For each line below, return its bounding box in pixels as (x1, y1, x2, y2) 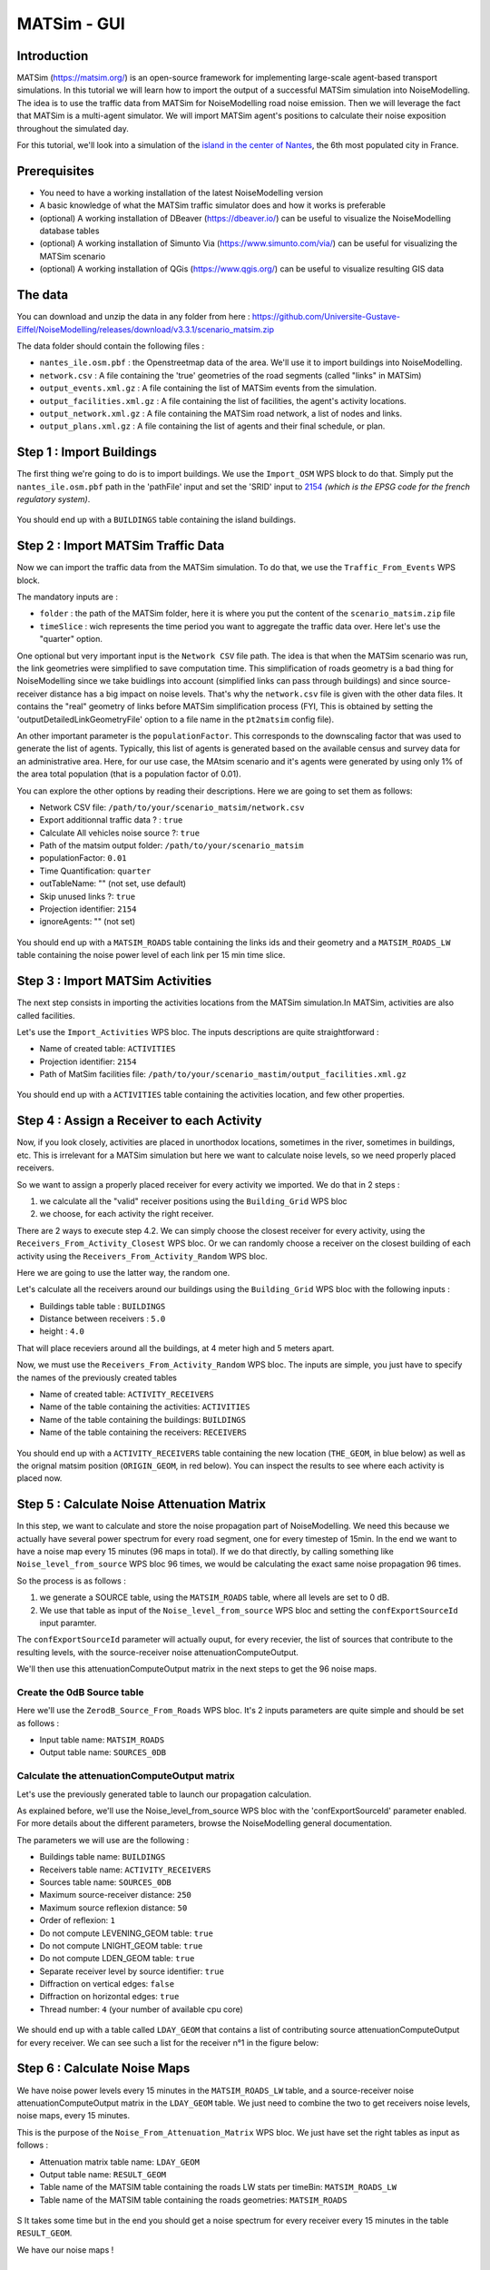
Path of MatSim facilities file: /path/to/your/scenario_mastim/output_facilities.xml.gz (39, 1069, 407, 1080)
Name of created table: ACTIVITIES (39, 1043, 176, 1054)
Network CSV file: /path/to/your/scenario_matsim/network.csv (39, 802, 305, 813)
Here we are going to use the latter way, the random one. (16, 1267, 230, 1278)
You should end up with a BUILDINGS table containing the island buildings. (16, 514, 297, 526)
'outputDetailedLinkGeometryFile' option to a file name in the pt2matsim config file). (16, 714, 335, 725)
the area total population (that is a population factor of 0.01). (16, 768, 241, 780)
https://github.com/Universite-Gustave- (251, 311, 401, 322)
